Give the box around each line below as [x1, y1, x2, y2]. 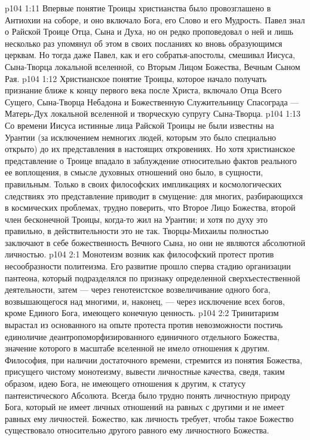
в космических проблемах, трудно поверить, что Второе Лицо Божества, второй [5, 201, 296, 214]
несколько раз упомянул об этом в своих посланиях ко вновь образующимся [5, 37, 283, 49]
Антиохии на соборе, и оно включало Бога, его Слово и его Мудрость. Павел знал [5, 13, 305, 26]
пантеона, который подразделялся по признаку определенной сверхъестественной [5, 271, 300, 284]
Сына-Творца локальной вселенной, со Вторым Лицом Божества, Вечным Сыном [5, 60, 300, 72]
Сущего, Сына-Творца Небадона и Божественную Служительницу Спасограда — [5, 95, 299, 108]
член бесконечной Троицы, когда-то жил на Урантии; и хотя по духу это [5, 213, 268, 225]
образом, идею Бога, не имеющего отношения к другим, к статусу [5, 377, 246, 389]
